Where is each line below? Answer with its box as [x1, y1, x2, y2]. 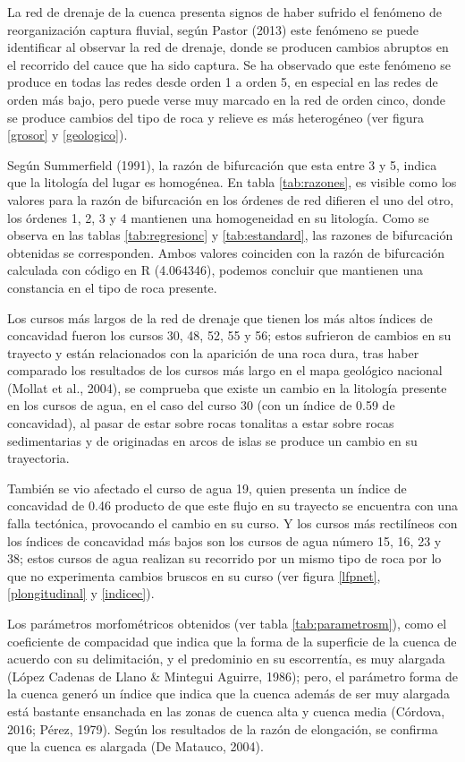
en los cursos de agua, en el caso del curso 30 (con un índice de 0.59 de [7, 396, 395, 415]
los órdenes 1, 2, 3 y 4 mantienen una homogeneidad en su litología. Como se [7, 208, 429, 227]
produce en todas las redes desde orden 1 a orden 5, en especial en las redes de [7, 73, 438, 91]
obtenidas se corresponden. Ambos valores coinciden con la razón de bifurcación [7, 243, 445, 261]
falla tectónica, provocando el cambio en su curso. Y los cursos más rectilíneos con [7, 514, 458, 533]
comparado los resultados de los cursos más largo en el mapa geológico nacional [7, 361, 443, 380]
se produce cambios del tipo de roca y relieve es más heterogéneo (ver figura [7, 107, 424, 126]
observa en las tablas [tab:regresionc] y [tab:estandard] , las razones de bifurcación [7, 226, 453, 244]
